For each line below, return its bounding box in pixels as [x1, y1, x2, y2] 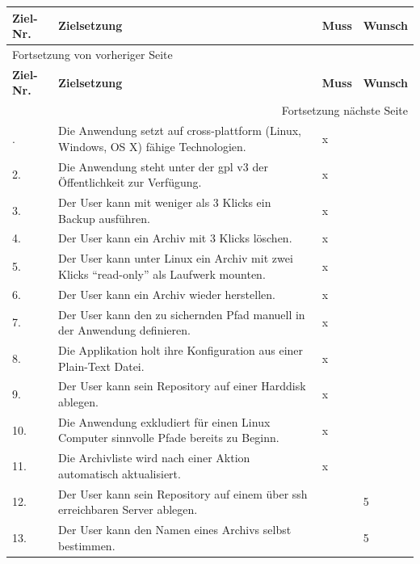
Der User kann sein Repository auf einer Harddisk [58, 377, 306, 394]
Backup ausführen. [58, 209, 150, 226]
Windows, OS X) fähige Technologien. [58, 137, 246, 154]
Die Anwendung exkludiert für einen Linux [58, 413, 271, 430]
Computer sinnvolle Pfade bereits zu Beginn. [58, 429, 279, 446]
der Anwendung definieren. [58, 322, 191, 339]
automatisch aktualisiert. [58, 465, 181, 482]
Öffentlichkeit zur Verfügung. [58, 174, 202, 191]
